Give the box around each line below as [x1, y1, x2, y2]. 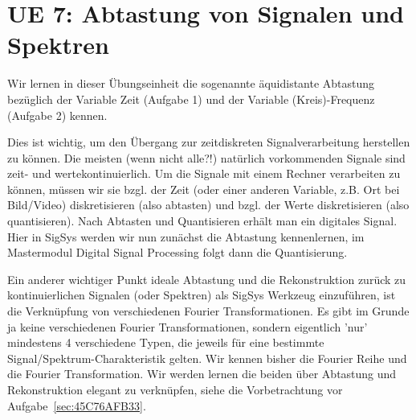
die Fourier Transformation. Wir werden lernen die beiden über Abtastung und [7, 365, 397, 382]
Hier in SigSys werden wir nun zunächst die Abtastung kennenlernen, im [7, 228, 365, 245]
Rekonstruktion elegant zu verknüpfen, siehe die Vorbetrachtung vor [7, 381, 343, 397]
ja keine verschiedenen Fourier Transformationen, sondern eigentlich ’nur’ [7, 318, 368, 335]
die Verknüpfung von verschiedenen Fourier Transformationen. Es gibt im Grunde [7, 303, 410, 319]
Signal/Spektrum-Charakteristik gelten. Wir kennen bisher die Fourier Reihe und [7, 349, 407, 366]
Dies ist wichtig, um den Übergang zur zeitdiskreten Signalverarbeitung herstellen [7, 134, 410, 150]
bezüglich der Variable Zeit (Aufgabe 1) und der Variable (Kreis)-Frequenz [7, 90, 375, 107]
